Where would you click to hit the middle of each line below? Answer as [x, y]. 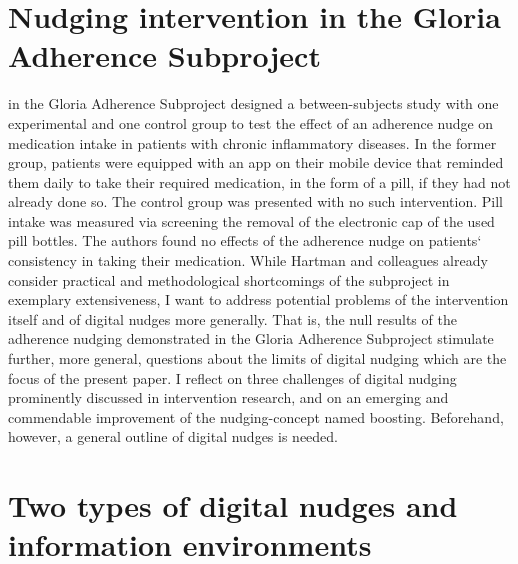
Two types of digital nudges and [233, 505]
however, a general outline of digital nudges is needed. [173, 436]
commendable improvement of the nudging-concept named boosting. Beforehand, [256, 416]
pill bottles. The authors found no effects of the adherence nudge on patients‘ [245, 240]
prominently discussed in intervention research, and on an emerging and [228, 397]
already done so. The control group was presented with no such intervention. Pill [255, 201]
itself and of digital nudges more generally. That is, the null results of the [232, 318]
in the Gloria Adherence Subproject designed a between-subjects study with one [253, 103]
